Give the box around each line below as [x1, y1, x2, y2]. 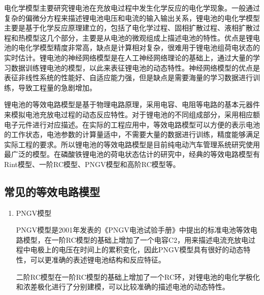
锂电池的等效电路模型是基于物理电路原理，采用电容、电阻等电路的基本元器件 [4, 99, 260, 110]
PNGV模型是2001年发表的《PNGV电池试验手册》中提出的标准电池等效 [16, 224, 250, 235]
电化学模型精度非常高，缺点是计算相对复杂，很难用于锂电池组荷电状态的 [18, 42, 260, 53]
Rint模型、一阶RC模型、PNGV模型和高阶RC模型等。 [4, 158, 180, 169]
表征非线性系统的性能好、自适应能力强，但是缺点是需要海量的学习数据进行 [4, 72, 253, 83]
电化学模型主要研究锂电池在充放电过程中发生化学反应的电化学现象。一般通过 [4, 3, 260, 13]
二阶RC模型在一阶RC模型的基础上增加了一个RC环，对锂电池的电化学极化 [16, 271, 260, 282]
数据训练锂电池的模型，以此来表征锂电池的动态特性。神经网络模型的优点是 [11, 62, 260, 73]
